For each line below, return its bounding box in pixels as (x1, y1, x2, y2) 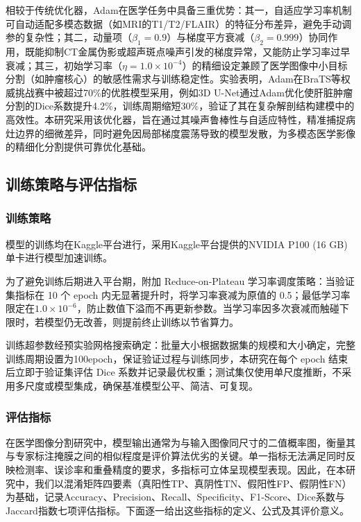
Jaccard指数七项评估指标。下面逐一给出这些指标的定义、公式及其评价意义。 (6, 503, 349, 517)
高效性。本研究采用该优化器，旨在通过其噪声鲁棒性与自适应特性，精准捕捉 (6, 112, 346, 126)
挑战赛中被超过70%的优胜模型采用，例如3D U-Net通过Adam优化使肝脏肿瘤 (15, 85, 353, 99)
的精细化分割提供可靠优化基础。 (6, 139, 151, 154)
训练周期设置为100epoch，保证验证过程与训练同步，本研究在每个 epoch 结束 (6, 351, 349, 365)
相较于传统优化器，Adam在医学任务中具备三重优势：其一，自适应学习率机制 (6, 3, 352, 17)
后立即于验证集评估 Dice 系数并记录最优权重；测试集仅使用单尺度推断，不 (6, 365, 342, 379)
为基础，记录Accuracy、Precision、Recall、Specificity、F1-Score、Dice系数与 (6, 489, 345, 504)
